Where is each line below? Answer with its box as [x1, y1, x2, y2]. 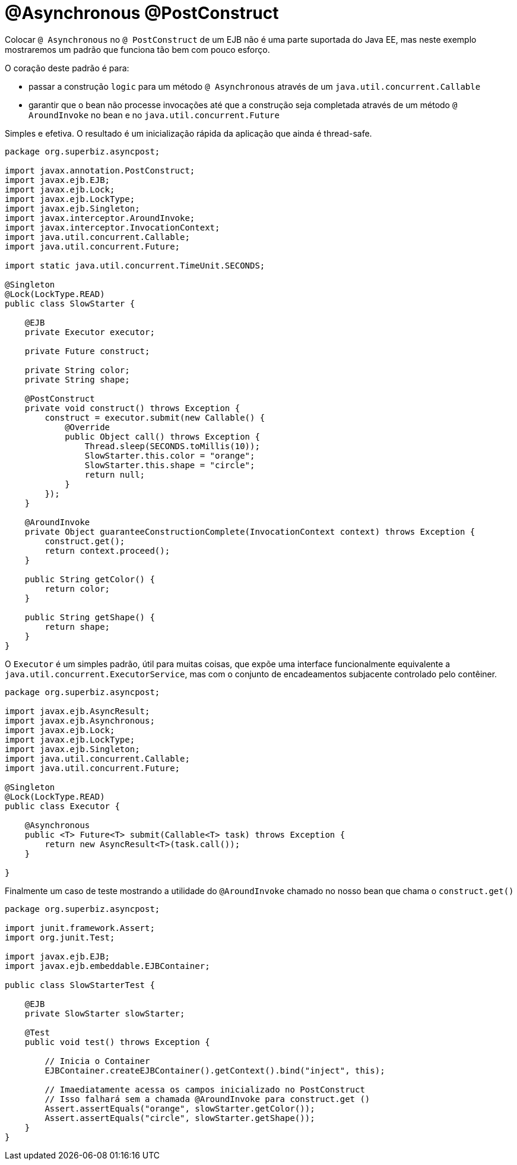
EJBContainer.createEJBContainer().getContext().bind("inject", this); [45, 1065, 385, 1075]
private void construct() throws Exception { [24, 403, 240, 413]
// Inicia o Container [45, 1056, 150, 1066]
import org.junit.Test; [5, 932, 115, 942]
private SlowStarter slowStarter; [24, 1008, 185, 1018]
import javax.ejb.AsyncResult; [5, 706, 150, 716]
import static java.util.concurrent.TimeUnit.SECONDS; [5, 260, 265, 270]
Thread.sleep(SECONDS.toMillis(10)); [84, 441, 260, 451]
